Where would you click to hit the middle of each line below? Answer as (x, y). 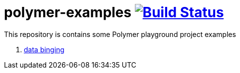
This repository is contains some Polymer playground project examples (120, 34)
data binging (44, 49)
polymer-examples (68, 12)
